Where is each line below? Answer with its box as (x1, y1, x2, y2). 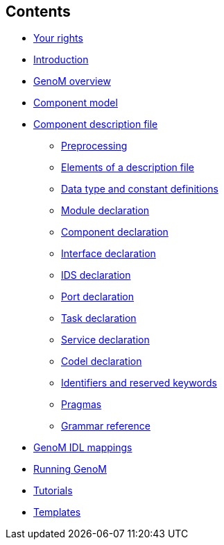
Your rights (33, 32, 83, 44)
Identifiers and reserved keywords (61, 377, 217, 389)
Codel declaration (61, 355, 142, 368)
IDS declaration (61, 269, 131, 282)
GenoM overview (33, 75, 111, 88)
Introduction (33, 54, 89, 66)
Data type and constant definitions (61, 183, 218, 195)
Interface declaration (61, 247, 156, 260)
